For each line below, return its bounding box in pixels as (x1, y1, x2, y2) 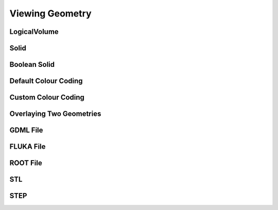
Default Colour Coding (9, 77, 83, 85)
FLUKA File (9, 142, 46, 151)
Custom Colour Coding (9, 93, 85, 102)
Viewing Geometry (9, 8, 92, 19)
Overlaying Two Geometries (9, 110, 101, 118)
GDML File (9, 126, 43, 135)
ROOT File (9, 159, 42, 167)
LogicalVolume (9, 27, 59, 36)
